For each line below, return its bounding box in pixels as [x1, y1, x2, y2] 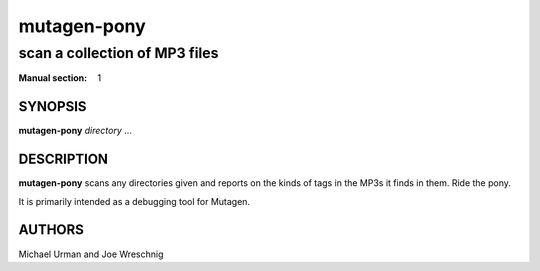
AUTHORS [18, 221, 85, 239]
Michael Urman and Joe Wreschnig [18, 248, 164, 260]
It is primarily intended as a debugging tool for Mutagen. [18, 195, 250, 207]
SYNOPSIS [18, 98, 87, 115]
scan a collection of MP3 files [18, 44, 219, 62]
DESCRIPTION [18, 151, 109, 168]
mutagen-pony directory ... [18, 125, 132, 137]
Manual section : [18, 72, 88, 84]
